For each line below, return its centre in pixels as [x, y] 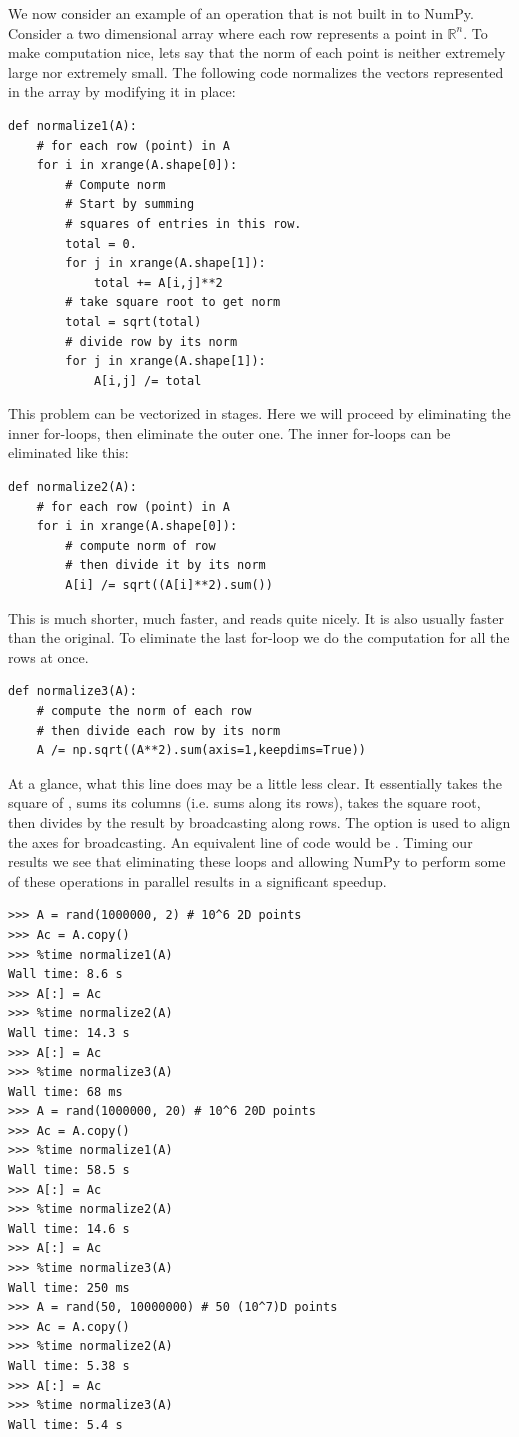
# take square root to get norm [173, 302]
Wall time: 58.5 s [69, 1170]
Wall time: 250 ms [69, 1287]
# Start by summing [130, 204]
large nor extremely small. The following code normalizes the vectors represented [256, 71]
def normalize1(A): [72, 125]
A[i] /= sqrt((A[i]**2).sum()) [169, 585]
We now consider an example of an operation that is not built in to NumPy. [241, 13]
